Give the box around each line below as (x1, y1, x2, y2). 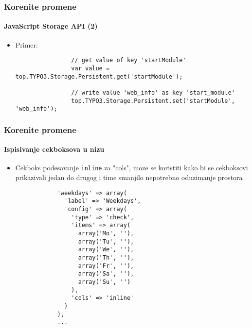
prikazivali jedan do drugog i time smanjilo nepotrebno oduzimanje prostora (15, 172, 243, 182)
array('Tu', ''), (78, 238, 134, 245)
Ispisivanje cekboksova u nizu (4, 144, 105, 154)
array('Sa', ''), (78, 270, 134, 278)
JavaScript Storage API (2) (4, 21, 98, 31)
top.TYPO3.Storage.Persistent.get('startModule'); (15, 73, 183, 80)
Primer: (15, 39, 38, 49)
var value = (71, 65, 110, 72)
